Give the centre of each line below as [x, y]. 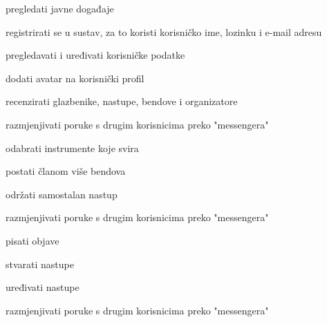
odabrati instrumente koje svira [72, 148]
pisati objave [32, 240]
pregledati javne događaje [60, 8]
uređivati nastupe [43, 287]
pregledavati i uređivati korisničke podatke [95, 55]
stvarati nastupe [40, 264]
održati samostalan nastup [62, 194]
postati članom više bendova [66, 171]
